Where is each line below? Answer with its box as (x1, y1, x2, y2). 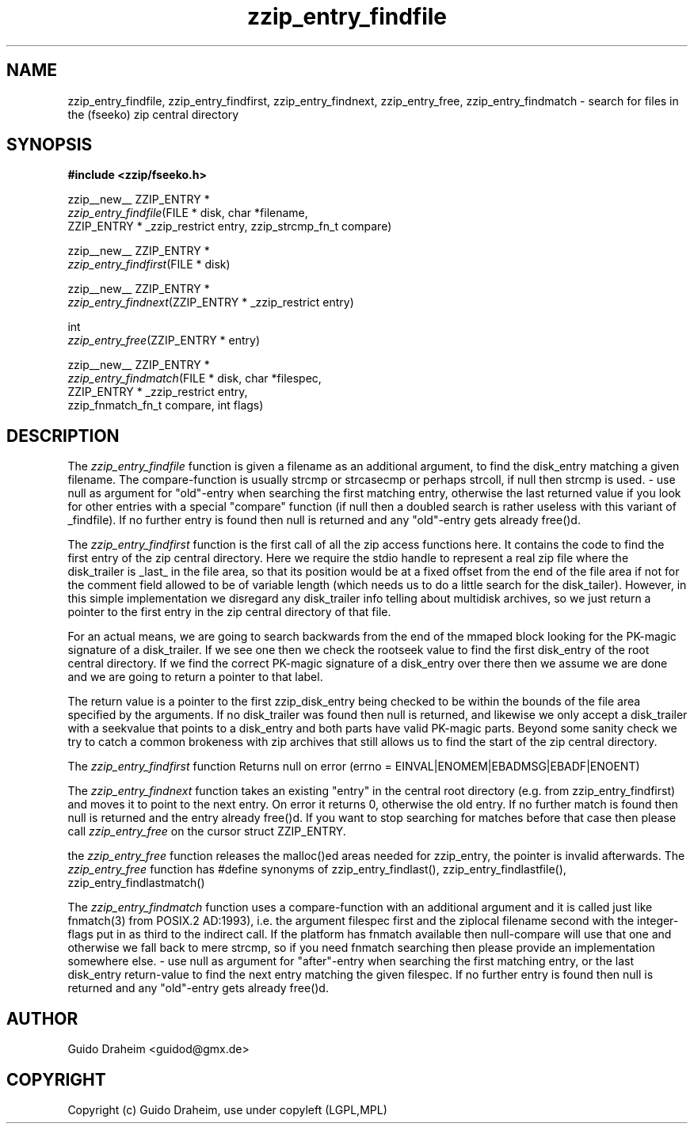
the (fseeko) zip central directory (67, 107, 239, 121)
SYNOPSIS (6, 135, 93, 155)
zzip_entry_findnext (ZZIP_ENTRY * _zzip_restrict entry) (67, 295, 354, 310)
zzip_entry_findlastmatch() (67, 876, 205, 890)
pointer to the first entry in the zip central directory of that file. (67, 605, 391, 619)
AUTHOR (6, 1008, 78, 1029)
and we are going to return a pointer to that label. (67, 670, 323, 684)
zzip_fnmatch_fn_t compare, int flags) (67, 398, 264, 413)
